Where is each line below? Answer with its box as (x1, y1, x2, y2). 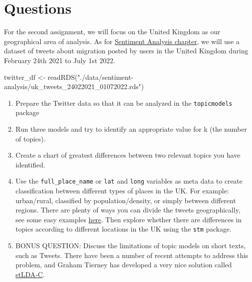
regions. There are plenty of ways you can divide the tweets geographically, (15, 205, 241, 215)
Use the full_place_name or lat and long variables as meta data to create (15, 176, 243, 186)
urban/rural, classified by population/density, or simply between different (15, 195, 236, 205)
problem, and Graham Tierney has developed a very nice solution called (15, 259, 232, 270)
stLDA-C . (15, 269, 45, 279)
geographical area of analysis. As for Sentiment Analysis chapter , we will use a (4, 36, 240, 46)
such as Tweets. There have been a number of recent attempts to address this (15, 250, 249, 260)
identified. (15, 159, 46, 169)
